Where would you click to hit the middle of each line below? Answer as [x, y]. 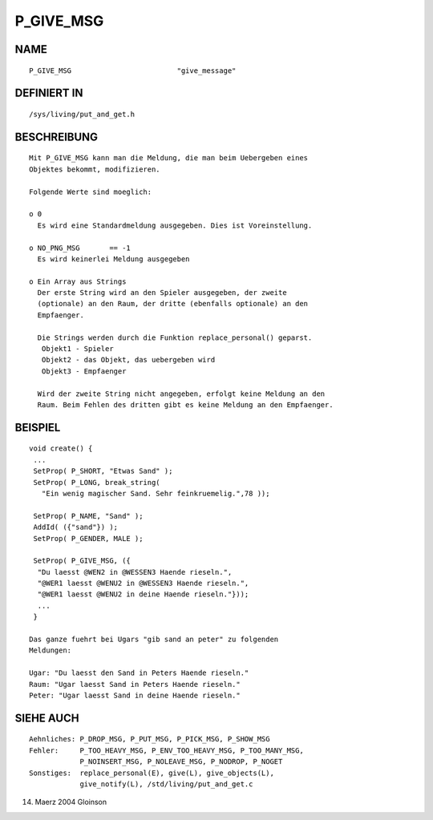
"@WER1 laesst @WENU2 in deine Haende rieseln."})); [143, 594]
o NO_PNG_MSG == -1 [80, 248]
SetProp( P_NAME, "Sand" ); [88, 516]
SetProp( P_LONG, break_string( [97, 482]
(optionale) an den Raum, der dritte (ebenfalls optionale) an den [173, 304]
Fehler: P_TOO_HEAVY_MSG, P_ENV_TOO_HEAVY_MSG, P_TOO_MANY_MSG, [166, 750]
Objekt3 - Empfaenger [84, 371]
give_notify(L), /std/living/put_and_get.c [166, 784]
